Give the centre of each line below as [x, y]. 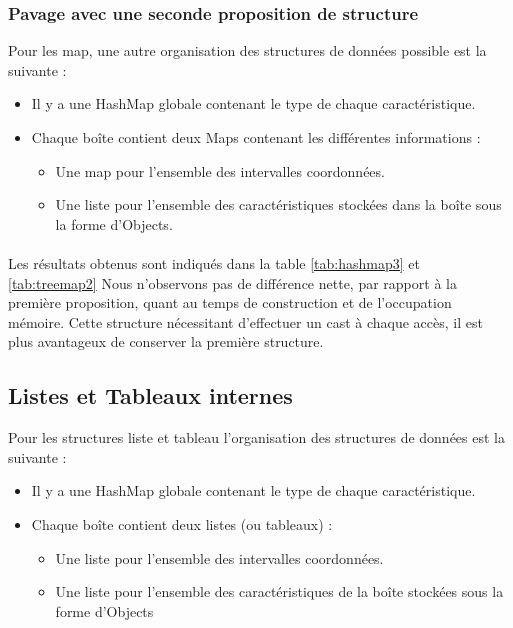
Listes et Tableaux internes [150, 395]
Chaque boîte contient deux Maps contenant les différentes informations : [256, 137]
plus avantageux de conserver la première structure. [166, 341]
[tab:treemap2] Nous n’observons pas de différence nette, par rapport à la [232, 282]
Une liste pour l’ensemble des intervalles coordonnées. [219, 557]
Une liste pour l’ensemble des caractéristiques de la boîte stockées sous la [279, 591]
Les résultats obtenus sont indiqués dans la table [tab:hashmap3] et [214, 262]
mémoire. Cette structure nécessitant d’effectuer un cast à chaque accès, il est [245, 321]
